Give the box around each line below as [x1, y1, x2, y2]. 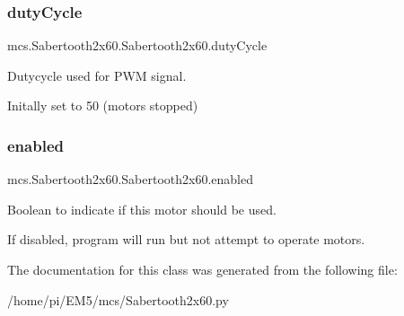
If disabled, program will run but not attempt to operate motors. [7, 230, 365, 249]
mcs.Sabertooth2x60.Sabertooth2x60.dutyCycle [7, 36, 268, 55]
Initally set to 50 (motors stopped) [7, 96, 198, 115]
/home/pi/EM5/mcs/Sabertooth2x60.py [7, 290, 229, 309]
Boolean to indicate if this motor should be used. [7, 199, 277, 218]
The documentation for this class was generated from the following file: [7, 260, 398, 278]
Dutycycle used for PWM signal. [7, 66, 187, 84]
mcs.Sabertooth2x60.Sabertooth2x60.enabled [7, 170, 253, 189]
